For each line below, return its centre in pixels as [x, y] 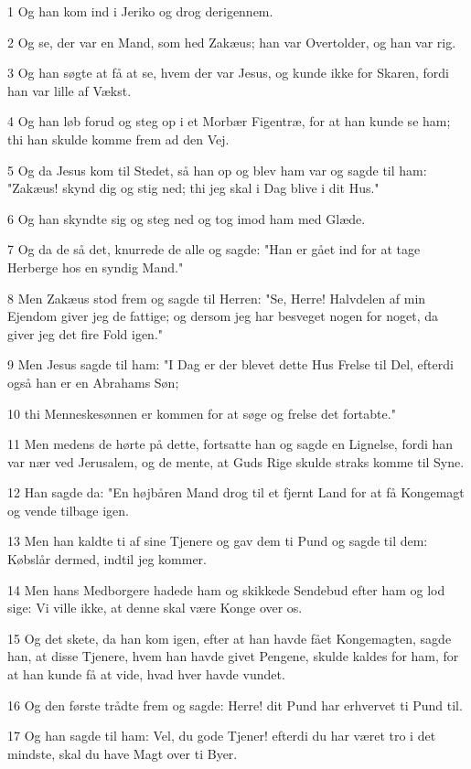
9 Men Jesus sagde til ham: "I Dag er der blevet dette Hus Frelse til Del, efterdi [230, 364]
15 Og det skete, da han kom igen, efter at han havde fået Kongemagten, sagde [230, 638]
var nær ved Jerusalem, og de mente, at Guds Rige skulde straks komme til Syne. [236, 461]
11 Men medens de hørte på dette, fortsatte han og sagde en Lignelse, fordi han [230, 444]
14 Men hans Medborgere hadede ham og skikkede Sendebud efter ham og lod [226, 589]
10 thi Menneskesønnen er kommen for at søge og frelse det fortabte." [202, 413]
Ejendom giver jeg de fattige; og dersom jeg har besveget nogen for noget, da [223, 316]
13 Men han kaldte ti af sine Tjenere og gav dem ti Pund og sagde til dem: [218, 541]
